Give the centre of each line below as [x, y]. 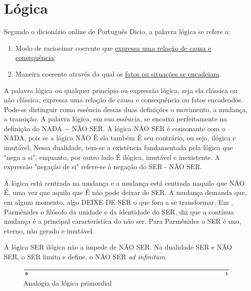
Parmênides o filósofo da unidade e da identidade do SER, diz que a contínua [119, 211]
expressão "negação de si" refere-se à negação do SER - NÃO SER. [103, 166]
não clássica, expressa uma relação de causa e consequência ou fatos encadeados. [124, 100]
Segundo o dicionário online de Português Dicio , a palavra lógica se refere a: [117, 31]
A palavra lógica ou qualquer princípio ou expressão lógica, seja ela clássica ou [121, 90]
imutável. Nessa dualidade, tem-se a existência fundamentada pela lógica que [118, 147]
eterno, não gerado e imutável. [49, 230]
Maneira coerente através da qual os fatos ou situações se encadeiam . [118, 73]
